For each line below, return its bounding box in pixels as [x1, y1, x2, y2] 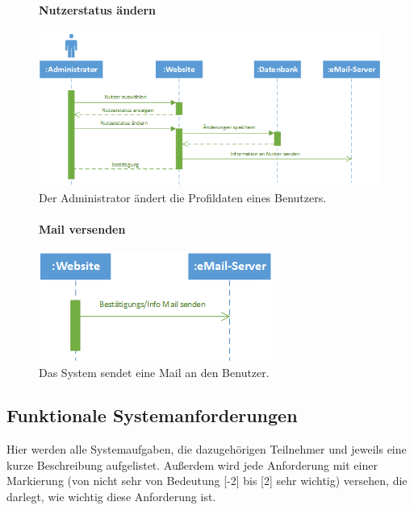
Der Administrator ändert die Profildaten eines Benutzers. [39, 189, 327, 205]
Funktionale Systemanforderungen [6, 403, 298, 428]
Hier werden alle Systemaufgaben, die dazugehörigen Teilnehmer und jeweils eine [6, 441, 407, 458]
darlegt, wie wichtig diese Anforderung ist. [6, 488, 216, 505]
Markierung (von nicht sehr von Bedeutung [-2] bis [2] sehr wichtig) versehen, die [6, 472, 408, 489]
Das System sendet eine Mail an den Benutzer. [39, 363, 270, 380]
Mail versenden [39, 220, 126, 237]
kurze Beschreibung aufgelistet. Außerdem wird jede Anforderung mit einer [6, 456, 378, 473]
